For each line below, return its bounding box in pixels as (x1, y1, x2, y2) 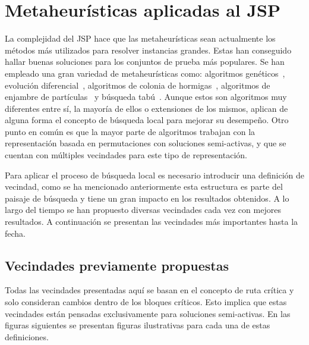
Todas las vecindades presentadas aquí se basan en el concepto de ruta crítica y (5, 284, 294, 296)
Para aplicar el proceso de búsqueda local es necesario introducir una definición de (5, 168, 304, 181)
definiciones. (5, 330, 49, 343)
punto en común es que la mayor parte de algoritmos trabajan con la (5, 125, 256, 137)
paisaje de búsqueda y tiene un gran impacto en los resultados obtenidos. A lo (5, 192, 289, 204)
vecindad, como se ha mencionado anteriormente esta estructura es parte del (5, 180, 283, 193)
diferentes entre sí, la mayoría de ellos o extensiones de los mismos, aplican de (5, 102, 288, 114)
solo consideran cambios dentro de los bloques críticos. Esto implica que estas (5, 296, 287, 308)
